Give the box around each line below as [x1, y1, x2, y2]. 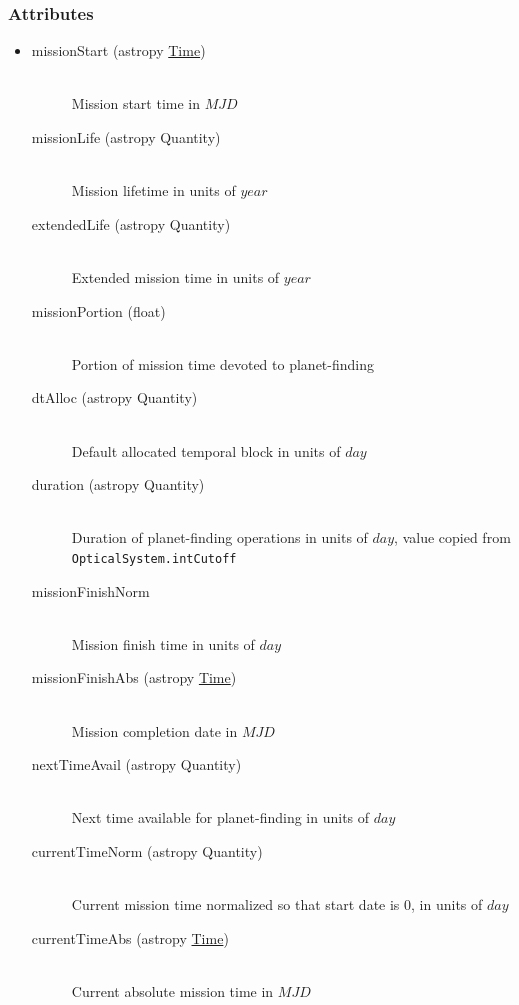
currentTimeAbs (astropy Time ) [31, 927, 229, 948]
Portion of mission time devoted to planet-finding [71, 353, 374, 374]
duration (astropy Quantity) [31, 474, 205, 495]
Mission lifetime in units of [71, 180, 236, 201]
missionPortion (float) [31, 300, 166, 321]
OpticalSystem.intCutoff [71, 551, 237, 566]
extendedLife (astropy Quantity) [31, 213, 231, 234]
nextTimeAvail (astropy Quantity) [31, 754, 242, 775]
